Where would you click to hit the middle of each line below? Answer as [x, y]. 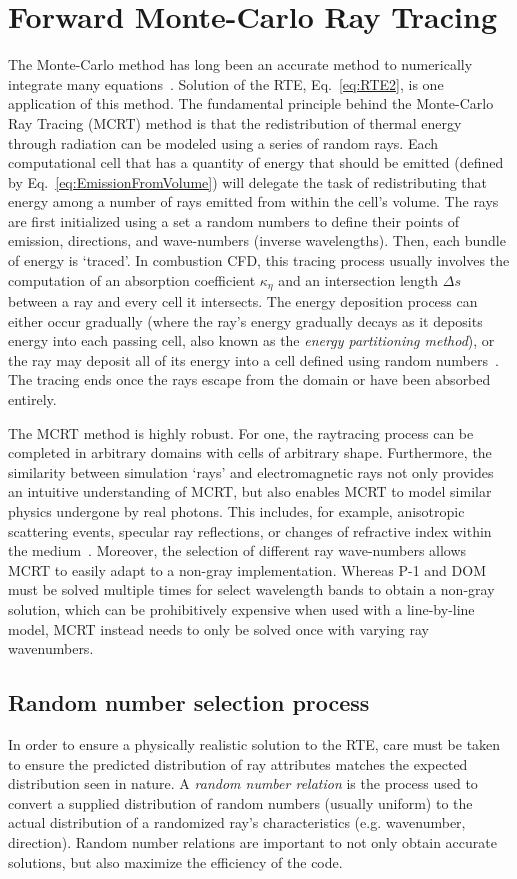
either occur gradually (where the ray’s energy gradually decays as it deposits [245, 320]
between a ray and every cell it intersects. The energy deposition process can [243, 301]
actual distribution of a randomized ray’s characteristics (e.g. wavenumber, [237, 822]
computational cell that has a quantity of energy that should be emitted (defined [256, 162]
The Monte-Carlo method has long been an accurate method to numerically [240, 64]
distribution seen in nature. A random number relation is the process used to [243, 783]
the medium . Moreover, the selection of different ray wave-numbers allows [237, 550]
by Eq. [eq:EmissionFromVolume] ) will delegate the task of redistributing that [248, 181]
